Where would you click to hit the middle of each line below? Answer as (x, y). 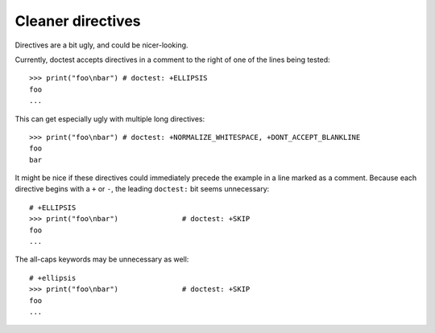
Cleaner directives (78, 21)
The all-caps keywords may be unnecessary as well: (102, 259)
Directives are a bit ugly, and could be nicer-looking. (101, 45)
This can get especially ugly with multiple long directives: (110, 119)
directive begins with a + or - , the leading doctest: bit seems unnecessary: (142, 189)
